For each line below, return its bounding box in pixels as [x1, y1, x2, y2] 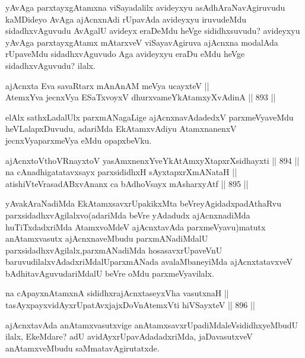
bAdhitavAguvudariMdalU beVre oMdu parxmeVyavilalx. [5, 267, 214, 279]
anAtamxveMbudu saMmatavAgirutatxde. [5, 341, 160, 354]
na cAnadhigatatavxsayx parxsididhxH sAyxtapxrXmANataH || [5, 166, 237, 178]
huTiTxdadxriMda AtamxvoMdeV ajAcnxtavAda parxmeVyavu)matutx [5, 220, 266, 233]
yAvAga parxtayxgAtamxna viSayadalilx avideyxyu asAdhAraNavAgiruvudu [5, 1, 285, 13]
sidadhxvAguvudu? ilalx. [5, 59, 96, 71]
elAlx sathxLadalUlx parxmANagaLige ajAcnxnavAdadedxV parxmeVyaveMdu [5, 110, 294, 123]
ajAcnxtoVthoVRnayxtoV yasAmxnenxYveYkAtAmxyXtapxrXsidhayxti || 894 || [5, 154, 300, 166]
